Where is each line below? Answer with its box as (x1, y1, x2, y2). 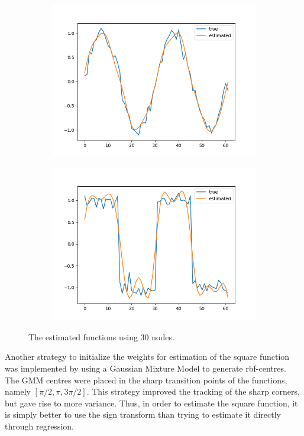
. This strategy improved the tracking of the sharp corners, (86, 385, 300, 398)
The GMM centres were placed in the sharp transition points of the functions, (5, 373, 287, 386)
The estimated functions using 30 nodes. (28, 330, 174, 343)
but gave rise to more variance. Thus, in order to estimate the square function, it (5, 396, 298, 409)
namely (5, 385, 31, 398)
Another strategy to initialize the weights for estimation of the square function (5, 350, 290, 363)
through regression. (5, 419, 74, 432)
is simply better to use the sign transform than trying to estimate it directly (5, 408, 281, 421)
